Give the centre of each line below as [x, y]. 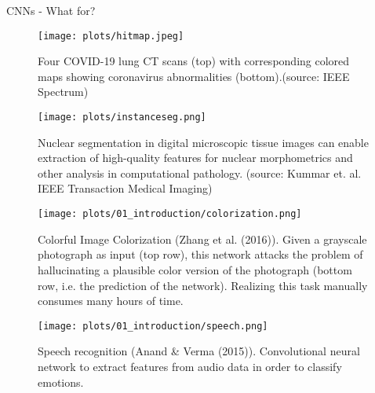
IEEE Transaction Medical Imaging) [125, 188]
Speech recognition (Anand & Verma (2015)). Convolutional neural [199, 351]
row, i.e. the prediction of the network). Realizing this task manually [203, 285]
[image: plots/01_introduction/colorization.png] [170, 214]
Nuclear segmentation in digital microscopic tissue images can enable [203, 142]
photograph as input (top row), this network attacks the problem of [200, 254]
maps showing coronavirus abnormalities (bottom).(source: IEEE [194, 76]
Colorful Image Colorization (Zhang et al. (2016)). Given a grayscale [202, 239]
